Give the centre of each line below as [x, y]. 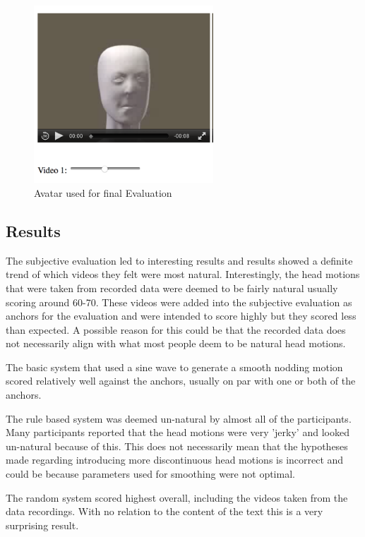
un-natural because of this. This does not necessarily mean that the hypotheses [177, 446]
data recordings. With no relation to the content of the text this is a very [164, 511]
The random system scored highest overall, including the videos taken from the [177, 497]
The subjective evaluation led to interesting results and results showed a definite [179, 260]
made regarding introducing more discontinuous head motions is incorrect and [175, 460]
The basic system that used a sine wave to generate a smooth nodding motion [174, 367]
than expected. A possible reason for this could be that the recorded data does [176, 329]
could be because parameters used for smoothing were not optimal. [150, 474]
